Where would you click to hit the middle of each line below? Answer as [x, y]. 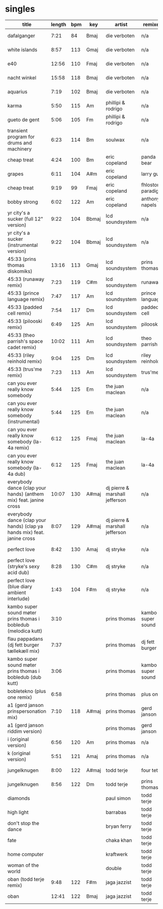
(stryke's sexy [24, 566]
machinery [20, 148]
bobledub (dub [24, 677]
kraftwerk [117, 854]
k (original [19, 753]
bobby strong [23, 202]
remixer [152, 24]
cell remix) [19, 313]
